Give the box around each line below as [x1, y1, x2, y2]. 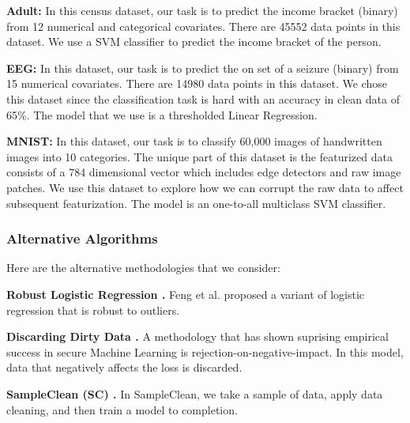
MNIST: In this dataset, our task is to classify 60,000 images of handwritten [6, 133, 382, 149]
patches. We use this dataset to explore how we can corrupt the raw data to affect [6, 179, 404, 195]
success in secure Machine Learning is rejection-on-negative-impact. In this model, [6, 343, 404, 360]
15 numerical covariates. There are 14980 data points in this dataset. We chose [6, 75, 387, 92]
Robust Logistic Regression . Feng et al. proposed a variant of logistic [6, 285, 365, 302]
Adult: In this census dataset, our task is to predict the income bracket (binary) [6, 2, 398, 18]
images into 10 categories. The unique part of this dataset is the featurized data [6, 148, 393, 164]
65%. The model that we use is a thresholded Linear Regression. [6, 106, 318, 123]
